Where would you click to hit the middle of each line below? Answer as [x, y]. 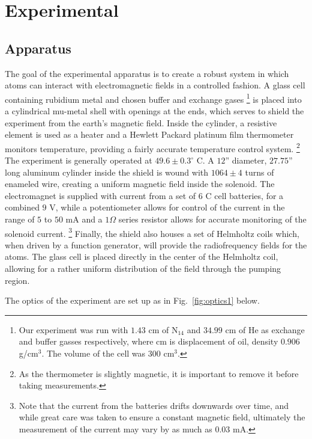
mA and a [84, 219]
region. [17, 280]
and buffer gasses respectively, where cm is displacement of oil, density [148, 341]
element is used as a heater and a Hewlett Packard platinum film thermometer [149, 134]
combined [22, 207]
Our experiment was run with [73, 329]
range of [20, 219]
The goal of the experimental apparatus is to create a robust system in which [147, 73]
